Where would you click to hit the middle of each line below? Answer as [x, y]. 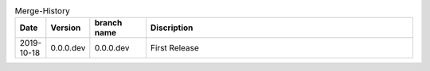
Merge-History [43, 11]
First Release [174, 48]
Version [66, 28]
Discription [172, 28]
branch [108, 23]
